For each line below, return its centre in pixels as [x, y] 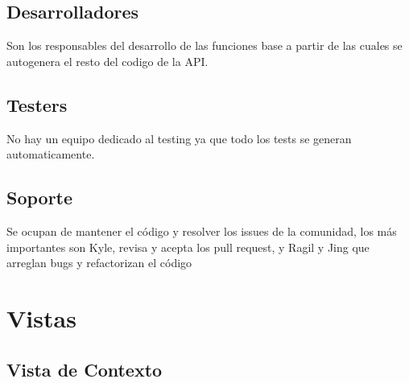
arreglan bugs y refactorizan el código [99, 263]
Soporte [40, 198]
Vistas [41, 317]
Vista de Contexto [85, 369]
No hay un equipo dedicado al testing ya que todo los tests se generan [179, 138]
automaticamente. [51, 154]
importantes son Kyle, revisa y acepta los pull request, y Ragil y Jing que [188, 247]
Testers [37, 104]
